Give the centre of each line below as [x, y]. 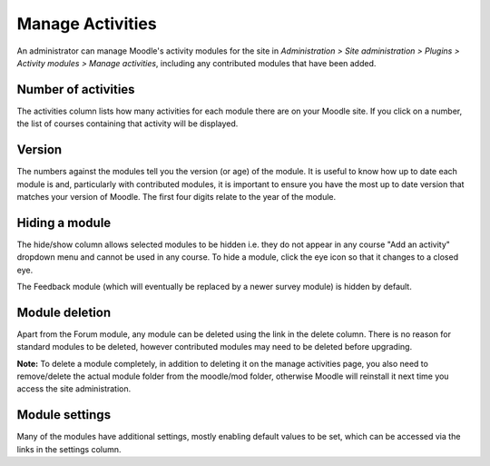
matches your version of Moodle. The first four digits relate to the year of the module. [176, 196]
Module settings [64, 415]
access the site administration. [74, 389]
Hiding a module [64, 223]
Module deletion [64, 312]
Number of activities [76, 89]
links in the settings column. [69, 449]
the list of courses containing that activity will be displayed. [127, 124]
